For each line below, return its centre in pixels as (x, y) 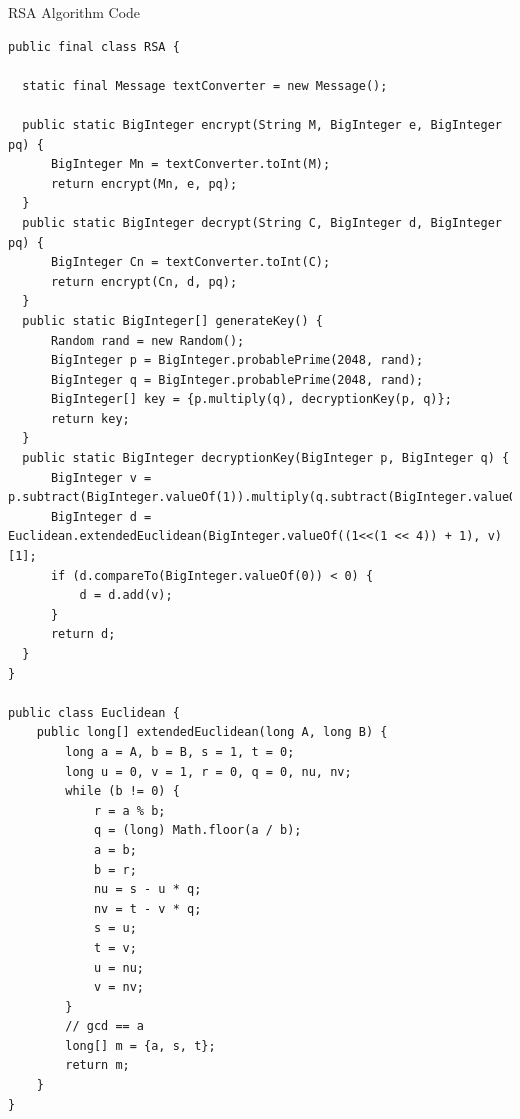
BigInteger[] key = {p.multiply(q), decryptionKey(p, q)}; (251, 399)
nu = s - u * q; (147, 889)
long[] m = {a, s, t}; (140, 1045)
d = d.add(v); (126, 595)
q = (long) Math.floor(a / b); (197, 830)
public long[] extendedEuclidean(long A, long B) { (212, 732)
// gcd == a (105, 1026)
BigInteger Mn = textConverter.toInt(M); (190, 164)
